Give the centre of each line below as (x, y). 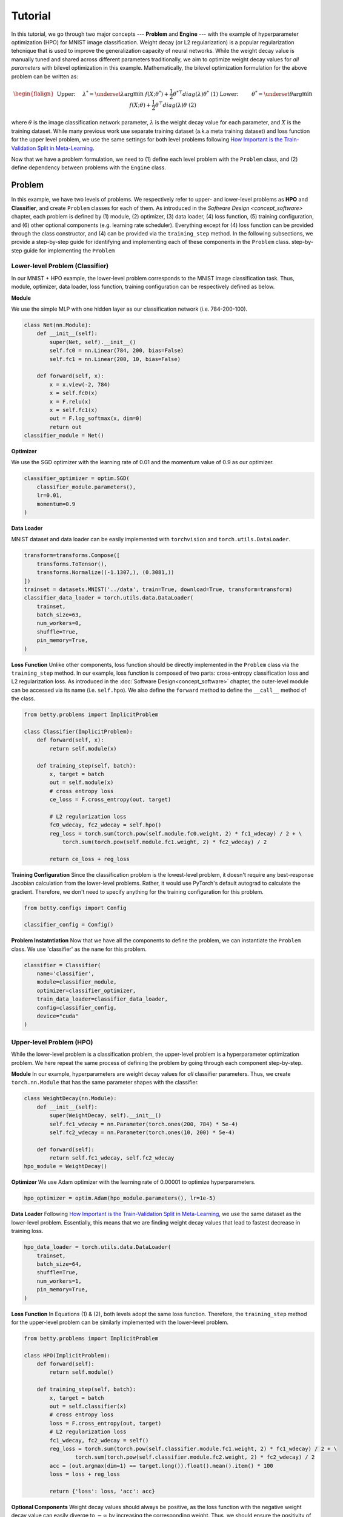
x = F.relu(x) (70, 401)
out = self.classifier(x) (88, 1406)
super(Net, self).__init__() (93, 342)
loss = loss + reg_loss (85, 1474)
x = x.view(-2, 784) (80, 384)
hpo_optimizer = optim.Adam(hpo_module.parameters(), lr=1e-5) (120, 1198)
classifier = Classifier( (62, 965)
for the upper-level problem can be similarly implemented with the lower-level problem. (120, 1322)
